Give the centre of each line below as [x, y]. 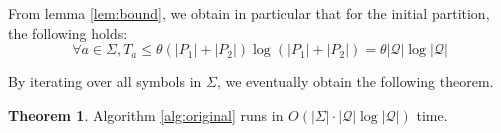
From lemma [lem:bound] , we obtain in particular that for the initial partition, [249, 13]
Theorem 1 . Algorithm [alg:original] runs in [146, 114]
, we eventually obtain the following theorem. [355, 81]
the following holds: [68, 32]
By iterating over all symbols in [105, 81]
